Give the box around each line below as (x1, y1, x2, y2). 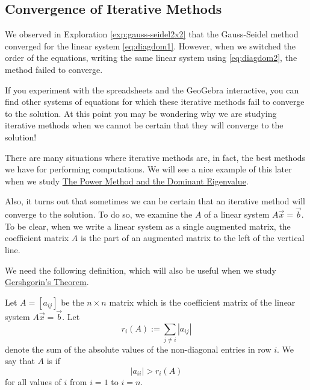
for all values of (5, 376, 61, 388)
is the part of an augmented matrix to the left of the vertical (81, 231, 305, 244)
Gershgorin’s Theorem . (5, 275, 89, 288)
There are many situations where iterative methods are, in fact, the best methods (5, 151, 306, 163)
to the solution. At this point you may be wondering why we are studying (5, 107, 277, 119)
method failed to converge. (5, 63, 103, 75)
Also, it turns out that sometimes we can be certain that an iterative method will (5, 195, 305, 207)
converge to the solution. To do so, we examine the (5, 208, 193, 221)
